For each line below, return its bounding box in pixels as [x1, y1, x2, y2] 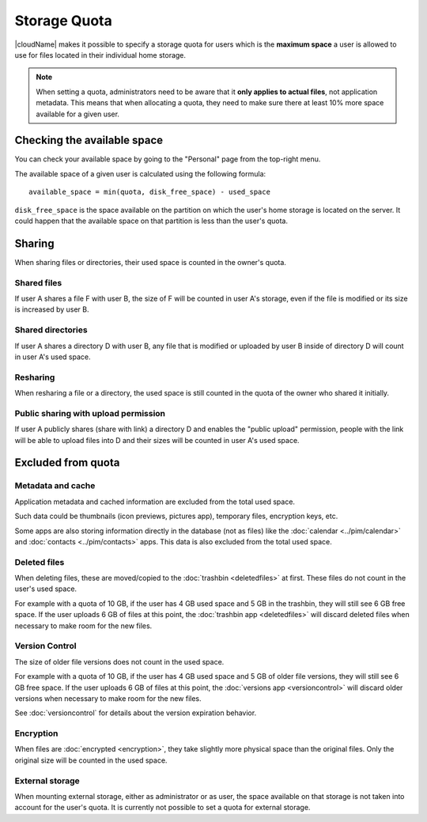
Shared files [14, 277, 62, 288]
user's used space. [14, 584, 77, 593]
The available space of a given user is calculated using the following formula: [14, 169, 266, 178]
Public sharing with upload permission [14, 407, 166, 419]
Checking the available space [14, 134, 164, 147]
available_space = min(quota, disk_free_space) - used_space [28, 188, 270, 197]
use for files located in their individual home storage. [14, 50, 186, 59]
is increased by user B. [14, 305, 89, 314]
